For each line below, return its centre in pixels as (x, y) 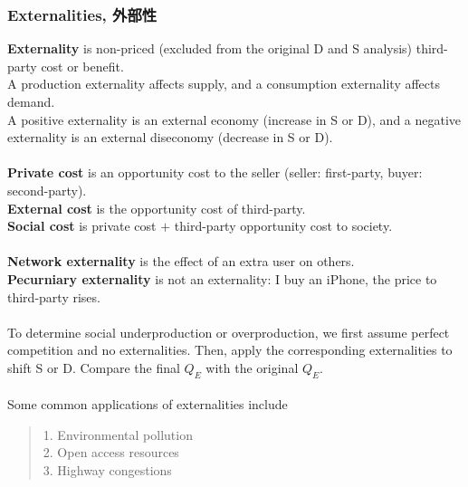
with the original (252, 367)
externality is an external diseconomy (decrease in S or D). (170, 137)
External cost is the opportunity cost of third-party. (157, 208)
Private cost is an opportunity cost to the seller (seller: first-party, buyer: (215, 172)
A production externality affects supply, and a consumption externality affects (224, 84)
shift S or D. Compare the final (94, 367)
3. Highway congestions (107, 470)
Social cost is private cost (82, 226)
